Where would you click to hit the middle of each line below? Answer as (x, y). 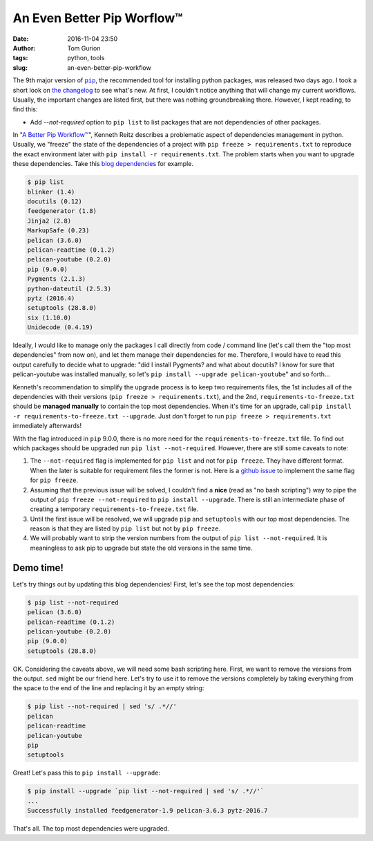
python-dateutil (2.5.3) (69, 288)
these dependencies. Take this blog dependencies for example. (103, 164)
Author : (24, 48)
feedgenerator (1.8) (62, 211)
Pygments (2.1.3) (57, 279)
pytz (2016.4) (51, 298)
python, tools (86, 58)
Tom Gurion (84, 48)
